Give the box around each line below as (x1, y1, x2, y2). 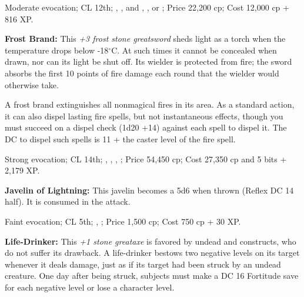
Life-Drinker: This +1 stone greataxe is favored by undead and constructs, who (5, 235, 296, 247)
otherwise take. (5, 78, 59, 91)
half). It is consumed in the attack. (5, 195, 131, 208)
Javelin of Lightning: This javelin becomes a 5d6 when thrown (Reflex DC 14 (5, 183, 294, 196)
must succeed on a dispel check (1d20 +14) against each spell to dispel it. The (5, 121, 287, 134)
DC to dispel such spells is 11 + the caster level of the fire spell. (5, 132, 236, 145)
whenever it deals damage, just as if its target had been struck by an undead (5, 258, 281, 270)
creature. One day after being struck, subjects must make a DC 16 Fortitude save (5, 269, 299, 282)
